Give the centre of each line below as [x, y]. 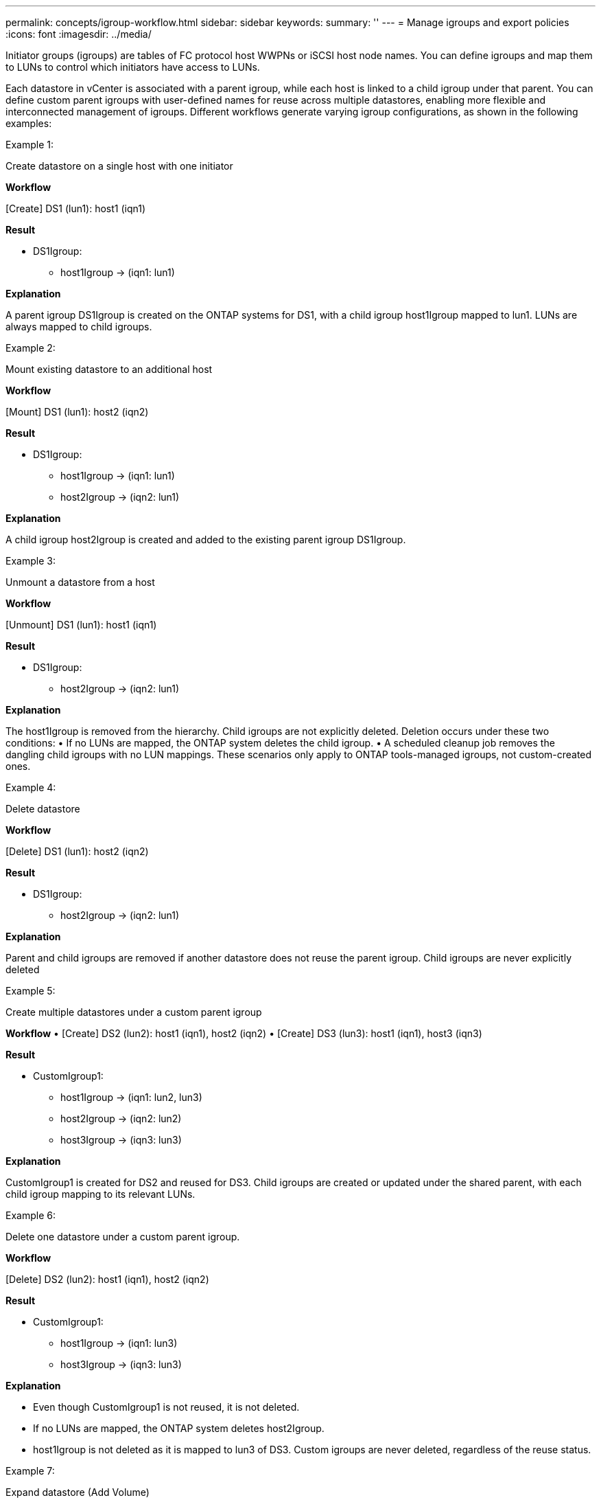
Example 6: [31, 1215]
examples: [29, 123]
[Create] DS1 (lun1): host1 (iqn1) [76, 208]
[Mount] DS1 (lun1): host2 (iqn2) [77, 412]
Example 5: [31, 991]
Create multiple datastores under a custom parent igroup [134, 1012]
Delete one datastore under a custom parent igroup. [123, 1237]
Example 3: [31, 561]
